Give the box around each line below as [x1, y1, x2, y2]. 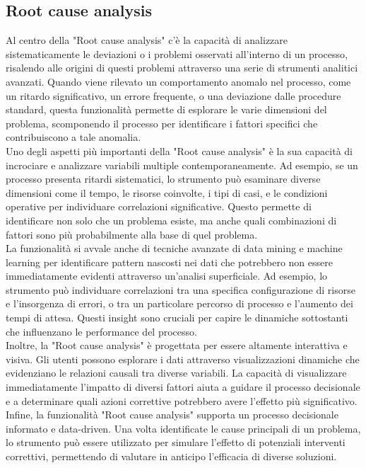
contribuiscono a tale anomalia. [6, 130, 141, 144]
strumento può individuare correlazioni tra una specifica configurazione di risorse [6, 282, 355, 297]
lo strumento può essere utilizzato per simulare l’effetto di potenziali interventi [6, 435, 346, 450]
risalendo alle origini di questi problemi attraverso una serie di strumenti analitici [6, 60, 358, 75]
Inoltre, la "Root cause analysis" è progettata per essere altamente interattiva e [6, 338, 348, 353]
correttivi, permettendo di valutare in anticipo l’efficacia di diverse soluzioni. [6, 449, 337, 464]
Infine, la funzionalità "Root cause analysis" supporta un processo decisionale [6, 407, 338, 422]
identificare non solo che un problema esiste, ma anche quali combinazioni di [6, 212, 337, 227]
